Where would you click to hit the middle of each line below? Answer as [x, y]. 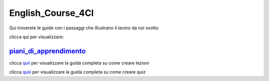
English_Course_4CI [52, 13]
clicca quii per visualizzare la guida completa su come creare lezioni [79, 63]
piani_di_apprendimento [48, 51]
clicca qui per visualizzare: [37, 37]
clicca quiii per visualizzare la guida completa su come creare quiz [77, 72]
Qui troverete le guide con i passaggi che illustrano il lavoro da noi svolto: [84, 28]
